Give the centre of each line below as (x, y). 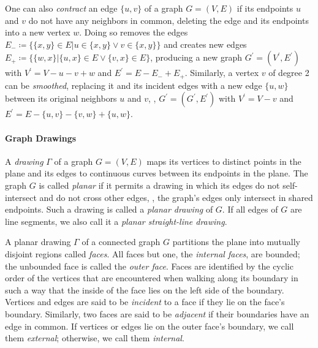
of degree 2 (289, 73)
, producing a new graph (196, 57)
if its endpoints (265, 8)
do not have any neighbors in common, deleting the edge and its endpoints (168, 20)
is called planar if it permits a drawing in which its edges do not (159, 185)
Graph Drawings (41, 138)
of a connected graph (121, 242)
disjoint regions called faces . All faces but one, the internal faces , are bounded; (153, 253)
